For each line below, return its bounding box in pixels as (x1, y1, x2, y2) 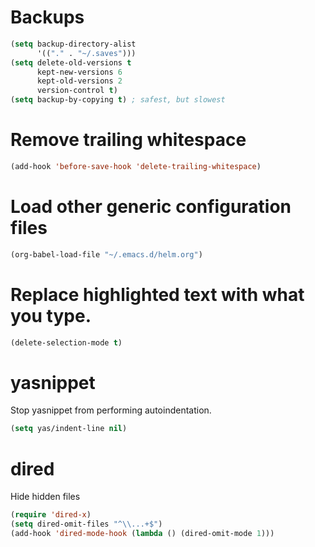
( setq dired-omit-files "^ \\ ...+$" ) (10, 519, 163, 530)
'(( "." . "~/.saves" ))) (36, 48, 137, 58)
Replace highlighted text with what (10, 283, 305, 306)
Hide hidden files (10, 491, 81, 503)
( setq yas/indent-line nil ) (10, 424, 128, 434)
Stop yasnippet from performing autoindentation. (10, 404, 212, 416)
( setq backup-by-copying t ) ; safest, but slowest (10, 95, 226, 105)
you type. (10, 304, 92, 327)
